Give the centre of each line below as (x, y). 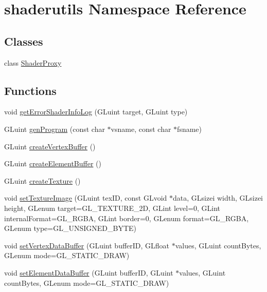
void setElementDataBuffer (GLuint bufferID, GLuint (89, 272)
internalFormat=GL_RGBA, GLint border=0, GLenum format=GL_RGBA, (127, 218)
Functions (30, 90)
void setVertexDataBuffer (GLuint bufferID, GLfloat (87, 245)
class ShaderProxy (33, 62)
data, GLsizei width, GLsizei (218, 198)
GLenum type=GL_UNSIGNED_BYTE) (70, 228)
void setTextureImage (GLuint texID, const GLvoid (86, 198)
